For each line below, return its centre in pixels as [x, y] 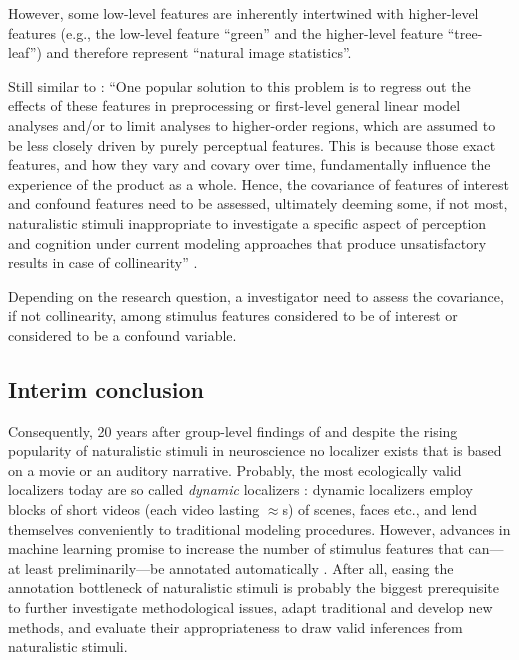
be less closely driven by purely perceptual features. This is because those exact [252, 144]
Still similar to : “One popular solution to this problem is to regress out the [239, 85]
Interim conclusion [106, 388]
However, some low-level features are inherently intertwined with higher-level [243, 13]
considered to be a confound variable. [122, 334]
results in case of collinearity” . [103, 262]
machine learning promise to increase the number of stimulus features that [236, 548]
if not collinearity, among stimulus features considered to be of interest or [233, 315]
